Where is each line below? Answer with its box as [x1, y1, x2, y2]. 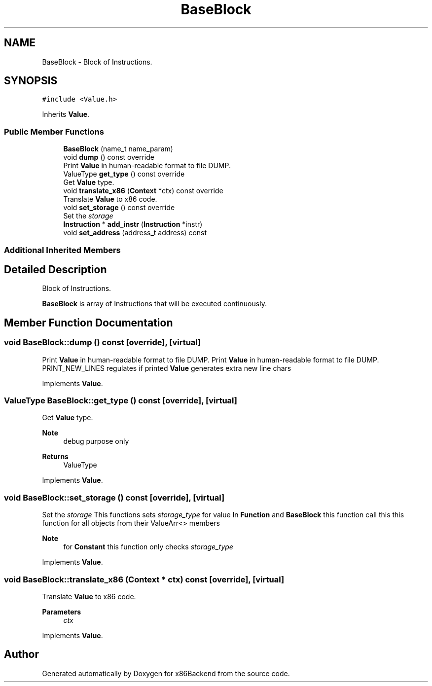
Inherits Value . [42, 110, 90, 119]
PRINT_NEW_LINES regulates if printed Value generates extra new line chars [42, 363, 291, 372]
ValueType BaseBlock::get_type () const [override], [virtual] [4, 396, 237, 405]
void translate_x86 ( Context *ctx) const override [63, 186, 223, 195]
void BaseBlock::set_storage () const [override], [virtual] [4, 492, 225, 503]
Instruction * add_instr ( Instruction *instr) [63, 220, 203, 229]
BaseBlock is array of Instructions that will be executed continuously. [42, 299, 267, 308]
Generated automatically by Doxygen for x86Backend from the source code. [42, 669, 290, 678]
